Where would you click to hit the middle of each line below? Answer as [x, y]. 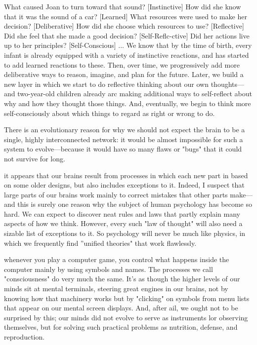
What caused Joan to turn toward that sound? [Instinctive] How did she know [123, 6]
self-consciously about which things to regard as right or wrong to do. [109, 113]
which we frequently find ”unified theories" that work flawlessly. [100, 243]
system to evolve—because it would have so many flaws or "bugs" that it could [123, 149]
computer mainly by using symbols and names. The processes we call [108, 269]
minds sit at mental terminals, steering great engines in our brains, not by [116, 288]
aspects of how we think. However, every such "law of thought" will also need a [123, 223]
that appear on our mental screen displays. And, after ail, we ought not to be [121, 308]
